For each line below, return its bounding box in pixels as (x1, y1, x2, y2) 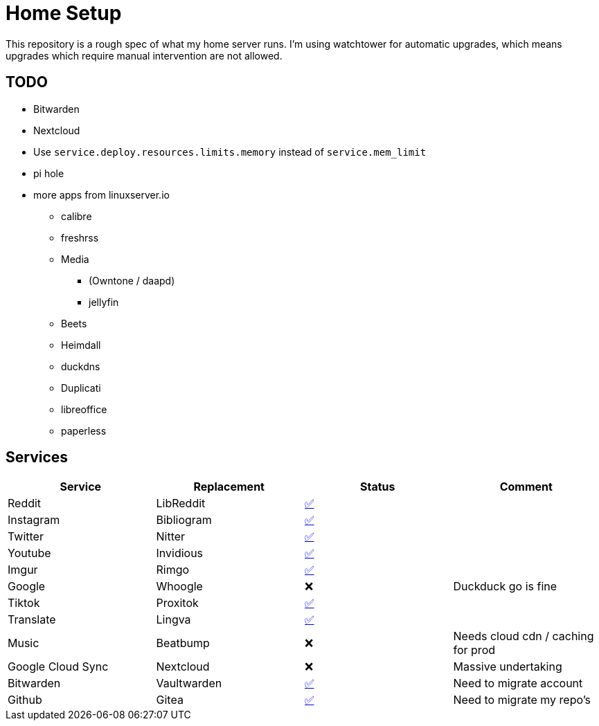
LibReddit (156, 496, 206, 511)
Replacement (193, 480, 265, 494)
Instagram (8, 513, 60, 527)
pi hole (33, 167, 64, 179)
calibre (61, 210, 92, 222)
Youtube (8, 546, 51, 561)
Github (8, 693, 42, 707)
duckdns (61, 360, 100, 372)
